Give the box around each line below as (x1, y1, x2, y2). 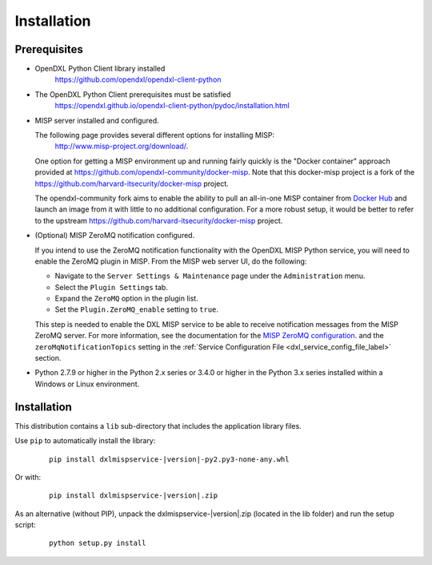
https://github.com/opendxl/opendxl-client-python (54, 75, 222, 84)
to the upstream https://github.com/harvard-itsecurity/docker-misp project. (34, 216, 283, 225)
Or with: (14, 472, 42, 482)
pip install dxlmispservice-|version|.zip (49, 491, 218, 500)
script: (14, 520, 36, 530)
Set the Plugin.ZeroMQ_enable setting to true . (54, 305, 219, 314)
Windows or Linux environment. (34, 379, 140, 389)
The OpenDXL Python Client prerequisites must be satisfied (34, 89, 231, 99)
